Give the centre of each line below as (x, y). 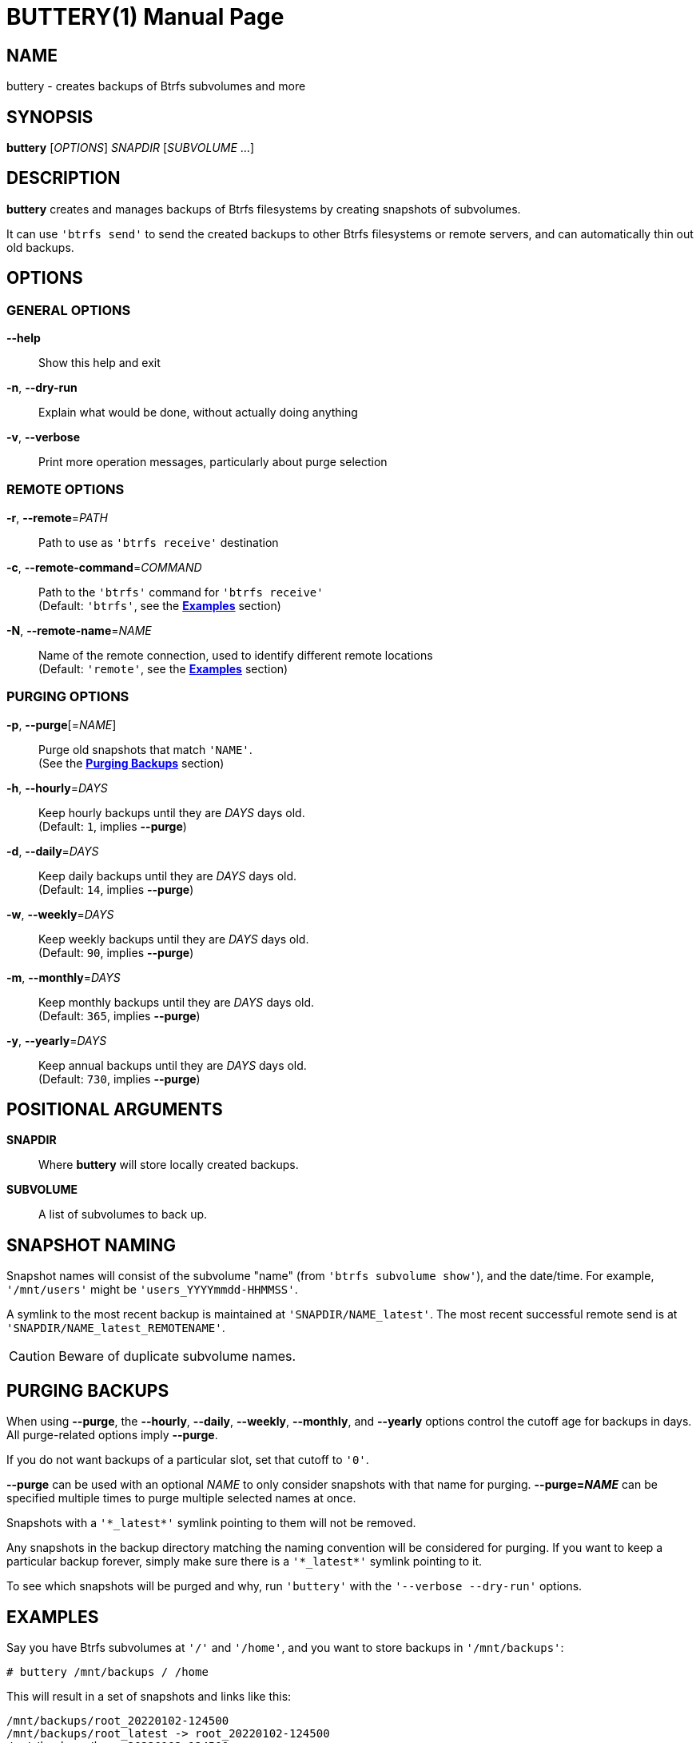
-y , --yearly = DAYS (57, 1040)
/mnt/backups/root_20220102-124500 (118, 1720)
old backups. (40, 247)
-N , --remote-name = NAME (79, 630)
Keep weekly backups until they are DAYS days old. (174, 939)
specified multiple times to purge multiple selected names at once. (181, 1498)
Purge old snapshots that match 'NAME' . (145, 749)
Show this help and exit (99, 363)
